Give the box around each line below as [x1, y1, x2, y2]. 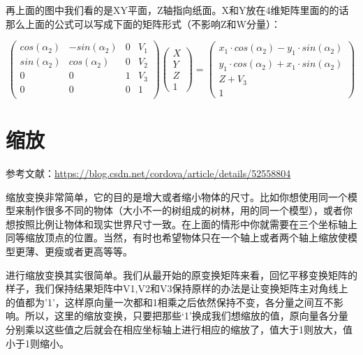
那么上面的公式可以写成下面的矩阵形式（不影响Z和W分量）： [6, 16, 281, 31]
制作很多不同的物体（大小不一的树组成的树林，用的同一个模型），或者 [24, 203, 343, 218]
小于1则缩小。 [6, 335, 69, 350]
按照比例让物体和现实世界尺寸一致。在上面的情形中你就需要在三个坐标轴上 [15, 216, 357, 231]
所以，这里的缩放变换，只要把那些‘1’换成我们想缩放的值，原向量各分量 [24, 308, 348, 323]
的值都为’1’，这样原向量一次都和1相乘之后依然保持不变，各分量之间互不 [6, 294, 334, 309]
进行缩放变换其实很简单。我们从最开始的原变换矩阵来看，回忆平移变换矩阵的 [6, 267, 357, 282]
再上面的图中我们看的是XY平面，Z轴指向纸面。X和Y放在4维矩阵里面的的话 [6, 3, 349, 17]
